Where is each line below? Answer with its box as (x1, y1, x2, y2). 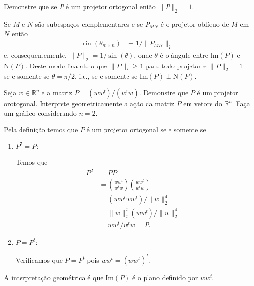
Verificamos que (15, 254, 63, 264)
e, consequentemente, (4, 49, 67, 60)
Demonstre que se (4, 1, 57, 11)
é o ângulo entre (160, 49, 208, 60)
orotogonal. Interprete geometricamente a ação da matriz (4, 98, 174, 108)
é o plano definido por (132, 272, 198, 282)
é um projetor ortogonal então (65, 1, 156, 11)
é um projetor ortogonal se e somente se (86, 124, 206, 134)
